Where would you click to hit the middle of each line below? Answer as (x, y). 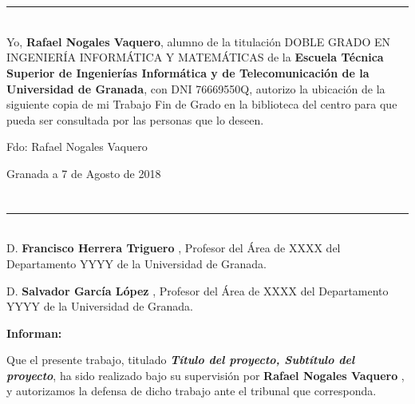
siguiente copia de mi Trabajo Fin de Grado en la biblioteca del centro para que (202, 104)
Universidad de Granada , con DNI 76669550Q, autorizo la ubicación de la (196, 88)
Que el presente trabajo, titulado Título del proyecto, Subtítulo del (181, 360)
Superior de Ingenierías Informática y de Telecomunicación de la (188, 72)
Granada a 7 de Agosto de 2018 (84, 173)
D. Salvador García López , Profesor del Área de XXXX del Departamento (198, 290)
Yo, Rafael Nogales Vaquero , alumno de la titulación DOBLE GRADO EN (199, 41)
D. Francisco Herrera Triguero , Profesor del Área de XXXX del (174, 248)
